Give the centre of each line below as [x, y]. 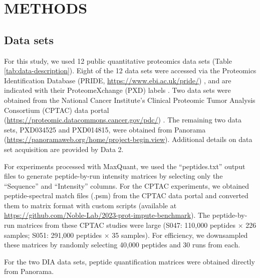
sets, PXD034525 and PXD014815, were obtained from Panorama [105, 129]
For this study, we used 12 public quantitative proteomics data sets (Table [118, 60]
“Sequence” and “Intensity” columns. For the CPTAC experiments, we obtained [127, 185]
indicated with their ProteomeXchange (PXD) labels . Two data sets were [117, 90]
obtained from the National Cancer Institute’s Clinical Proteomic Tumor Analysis [130, 100]
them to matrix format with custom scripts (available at [90, 205]
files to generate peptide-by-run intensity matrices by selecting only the [113, 176]
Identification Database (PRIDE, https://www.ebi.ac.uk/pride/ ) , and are [118, 80]
